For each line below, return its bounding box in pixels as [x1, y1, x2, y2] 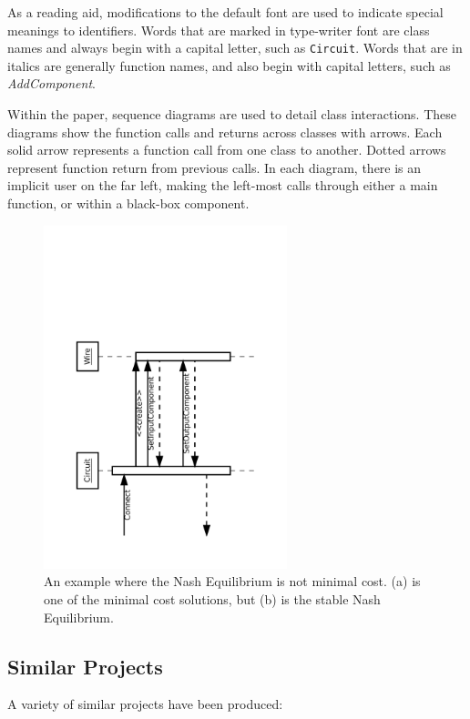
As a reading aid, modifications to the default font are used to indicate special [7, 3, 444, 21]
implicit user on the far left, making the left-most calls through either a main [7, 176, 438, 195]
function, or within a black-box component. [7, 194, 250, 212]
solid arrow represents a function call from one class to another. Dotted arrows [7, 140, 446, 159]
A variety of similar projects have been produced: [7, 694, 283, 714]
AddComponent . [7, 74, 96, 93]
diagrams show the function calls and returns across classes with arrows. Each [7, 122, 443, 141]
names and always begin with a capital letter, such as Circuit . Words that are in [7, 38, 463, 57]
